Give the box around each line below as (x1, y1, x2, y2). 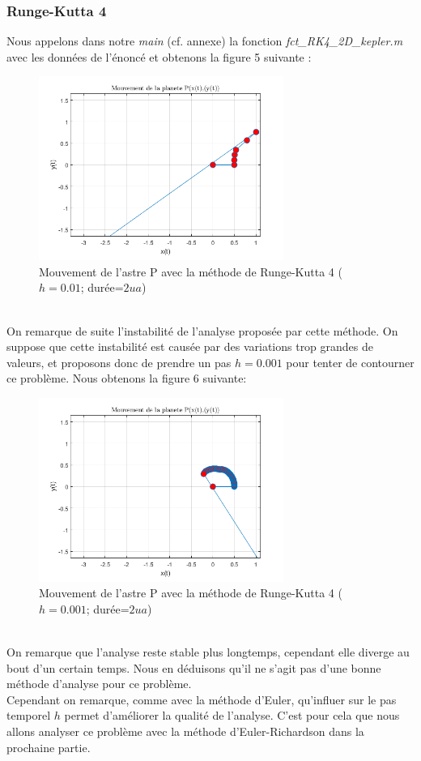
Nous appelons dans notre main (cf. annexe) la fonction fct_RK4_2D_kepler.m (6, 32, 403, 49)
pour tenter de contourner (286, 353, 415, 370)
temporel (6, 707, 51, 724)
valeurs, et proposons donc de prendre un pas (6, 353, 232, 370)
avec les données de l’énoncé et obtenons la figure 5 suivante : (6, 48, 312, 65)
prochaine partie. (6, 738, 91, 755)
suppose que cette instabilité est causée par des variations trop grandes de (6, 338, 374, 355)
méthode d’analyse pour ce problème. (6, 675, 192, 692)
